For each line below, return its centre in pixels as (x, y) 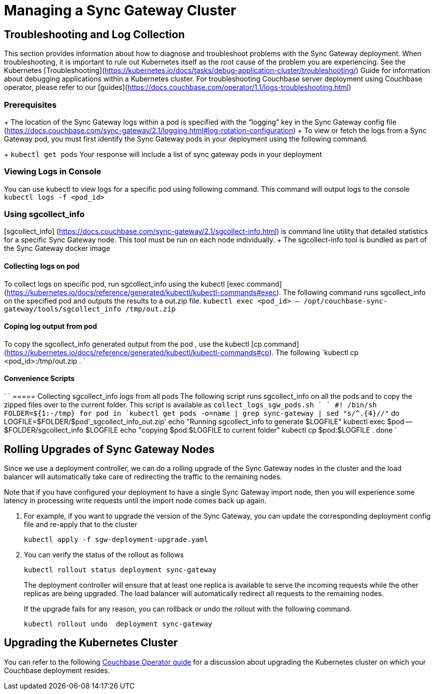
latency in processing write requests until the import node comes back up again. (135, 500)
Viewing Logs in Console (53, 172)
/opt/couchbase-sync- (345, 301)
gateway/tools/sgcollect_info (63, 309)
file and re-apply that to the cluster (81, 524)
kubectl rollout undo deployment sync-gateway (118, 624)
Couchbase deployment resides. (57, 670)
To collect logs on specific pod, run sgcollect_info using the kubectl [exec (124, 284)
